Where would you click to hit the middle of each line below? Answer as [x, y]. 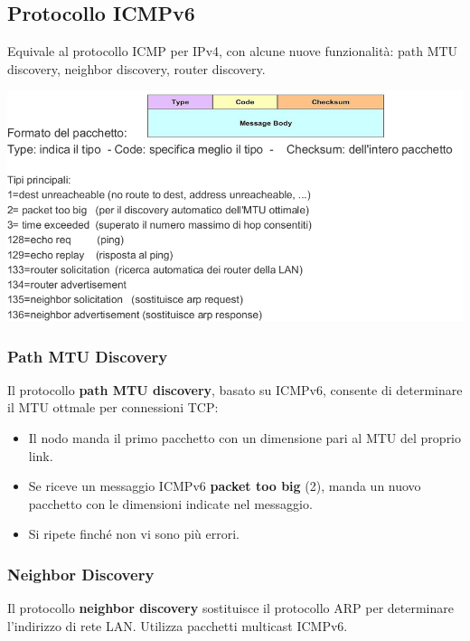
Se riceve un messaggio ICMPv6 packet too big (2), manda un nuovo [225, 486]
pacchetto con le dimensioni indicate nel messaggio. [170, 503]
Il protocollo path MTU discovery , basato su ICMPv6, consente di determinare [235, 389]
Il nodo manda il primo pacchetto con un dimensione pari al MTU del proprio [245, 438]
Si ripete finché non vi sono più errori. [134, 534]
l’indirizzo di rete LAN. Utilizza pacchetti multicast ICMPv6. [178, 625]
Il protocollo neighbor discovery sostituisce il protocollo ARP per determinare [230, 608]
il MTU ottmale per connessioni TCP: [113, 407]
